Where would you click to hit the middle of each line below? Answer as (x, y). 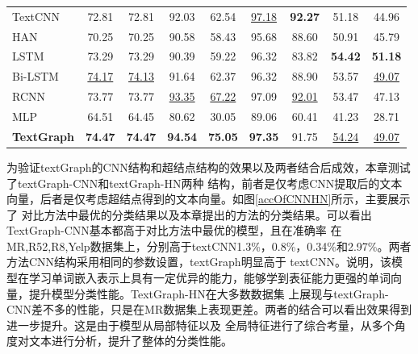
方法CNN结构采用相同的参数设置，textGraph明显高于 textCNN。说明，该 (199, 262)
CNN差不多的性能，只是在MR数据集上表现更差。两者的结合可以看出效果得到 (209, 309)
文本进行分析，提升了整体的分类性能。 (130, 341)
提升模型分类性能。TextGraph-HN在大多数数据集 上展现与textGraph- (209, 293)
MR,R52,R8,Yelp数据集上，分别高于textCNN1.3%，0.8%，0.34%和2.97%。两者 (209, 246)
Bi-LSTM (36, 76)
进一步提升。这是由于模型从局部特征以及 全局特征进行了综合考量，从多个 (201, 325)
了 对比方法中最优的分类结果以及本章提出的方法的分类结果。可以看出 (189, 214)
